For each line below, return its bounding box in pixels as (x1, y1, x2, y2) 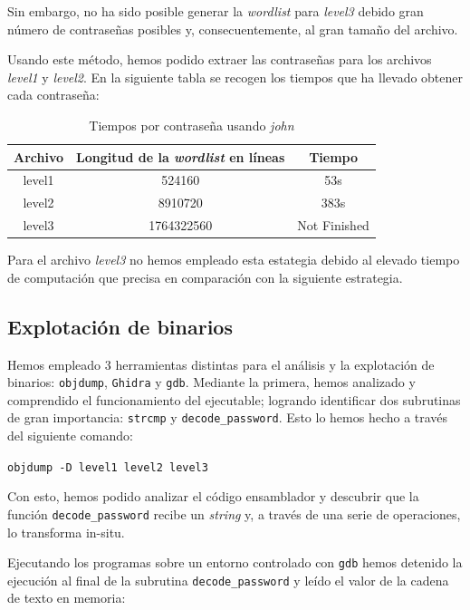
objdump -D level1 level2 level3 (7, 460, 208, 474)
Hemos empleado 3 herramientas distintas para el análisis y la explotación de (7, 354, 435, 373)
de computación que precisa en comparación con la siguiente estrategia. (7, 267, 403, 286)
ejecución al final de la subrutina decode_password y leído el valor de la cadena (7, 570, 449, 589)
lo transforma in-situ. (7, 522, 125, 541)
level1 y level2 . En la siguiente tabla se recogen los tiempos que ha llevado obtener (7, 67, 464, 86)
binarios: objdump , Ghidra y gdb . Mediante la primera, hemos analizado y (7, 373, 416, 392)
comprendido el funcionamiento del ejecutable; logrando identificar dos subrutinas (7, 390, 461, 409)
